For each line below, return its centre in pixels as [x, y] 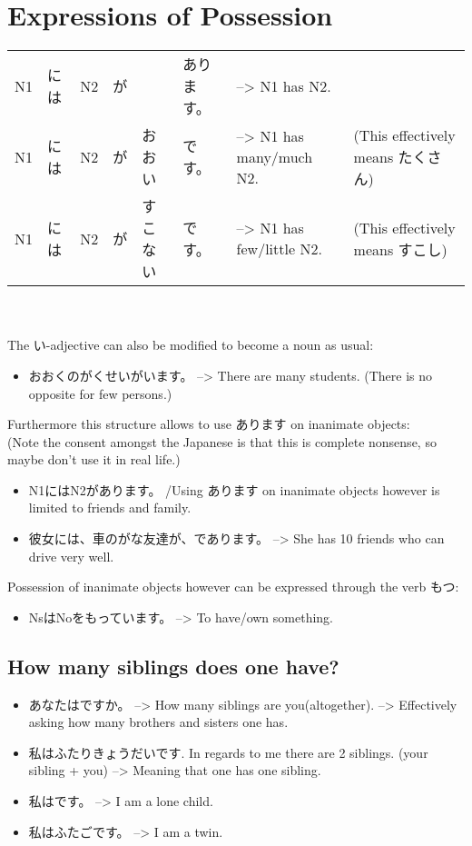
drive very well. [71, 556]
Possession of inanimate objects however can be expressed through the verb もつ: [233, 587]
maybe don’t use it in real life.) [94, 459]
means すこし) [400, 249]
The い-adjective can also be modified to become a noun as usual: [191, 345]
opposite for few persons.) [100, 393]
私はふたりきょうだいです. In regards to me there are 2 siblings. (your [228, 752]
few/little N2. [279, 249]
